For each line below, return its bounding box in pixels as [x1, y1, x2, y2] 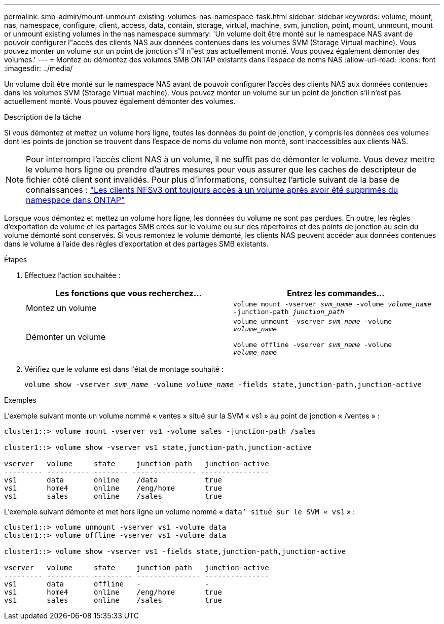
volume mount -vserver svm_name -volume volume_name [233, 300, 432, 308]
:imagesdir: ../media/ [4, 64, 73, 73]
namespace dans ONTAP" [26, 195, 125, 205]
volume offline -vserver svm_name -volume [233, 341, 392, 349]
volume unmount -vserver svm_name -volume [233, 318, 392, 325]
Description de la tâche [4, 113, 82, 121]
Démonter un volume [26, 332, 106, 342]
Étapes [4, 255, 27, 264]
